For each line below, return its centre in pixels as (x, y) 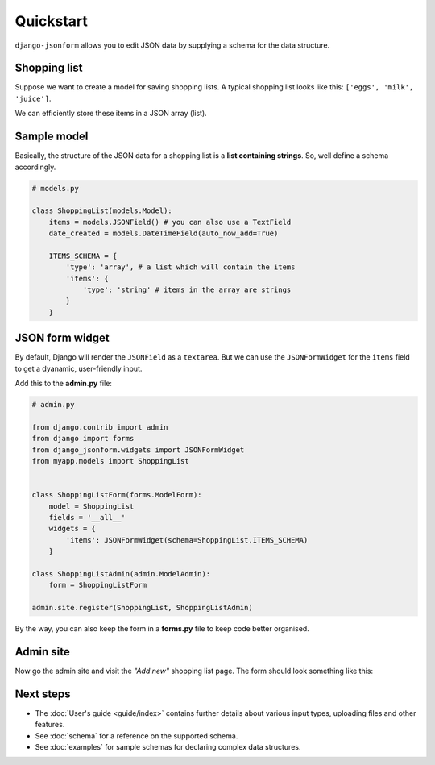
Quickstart (52, 21)
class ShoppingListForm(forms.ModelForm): (117, 495)
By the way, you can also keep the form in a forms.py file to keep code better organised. (162, 629)
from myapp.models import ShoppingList (110, 461)
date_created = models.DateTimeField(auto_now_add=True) (164, 233)
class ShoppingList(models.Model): (102, 211)
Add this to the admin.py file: (64, 384)
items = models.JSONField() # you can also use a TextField (170, 222)
